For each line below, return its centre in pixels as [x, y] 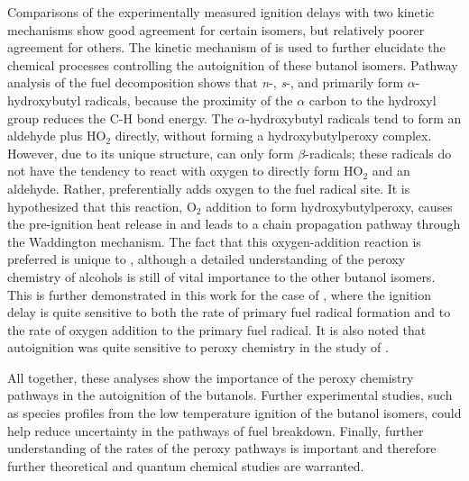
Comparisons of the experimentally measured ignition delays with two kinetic [221, 12]
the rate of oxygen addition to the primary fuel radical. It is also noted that [217, 329]
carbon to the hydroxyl [372, 100]
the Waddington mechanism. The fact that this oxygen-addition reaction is [214, 241]
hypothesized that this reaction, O [102, 206]
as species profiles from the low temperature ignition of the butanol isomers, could [234, 413]
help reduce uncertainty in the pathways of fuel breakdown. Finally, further [216, 430]
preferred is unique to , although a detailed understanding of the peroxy [207, 259]
